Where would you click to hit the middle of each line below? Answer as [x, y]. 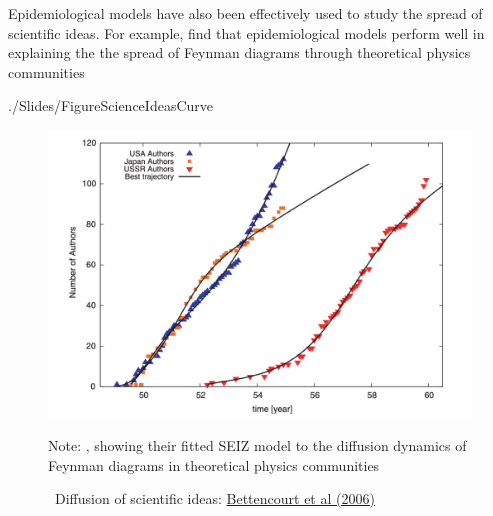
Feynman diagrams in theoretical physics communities [214, 464]
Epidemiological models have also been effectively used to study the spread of [245, 13]
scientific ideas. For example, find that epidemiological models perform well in [246, 32]
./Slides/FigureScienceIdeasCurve [110, 105]
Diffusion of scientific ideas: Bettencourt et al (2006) [214, 498]
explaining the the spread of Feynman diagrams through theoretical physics [239, 52]
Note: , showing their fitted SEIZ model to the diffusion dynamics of [257, 444]
